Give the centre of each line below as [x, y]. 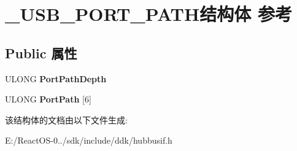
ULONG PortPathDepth [56, 78]
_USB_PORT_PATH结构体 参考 [148, 14]
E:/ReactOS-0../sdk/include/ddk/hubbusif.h [89, 140]
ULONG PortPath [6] [48, 99]
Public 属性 [41, 52]
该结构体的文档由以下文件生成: [66, 119]
